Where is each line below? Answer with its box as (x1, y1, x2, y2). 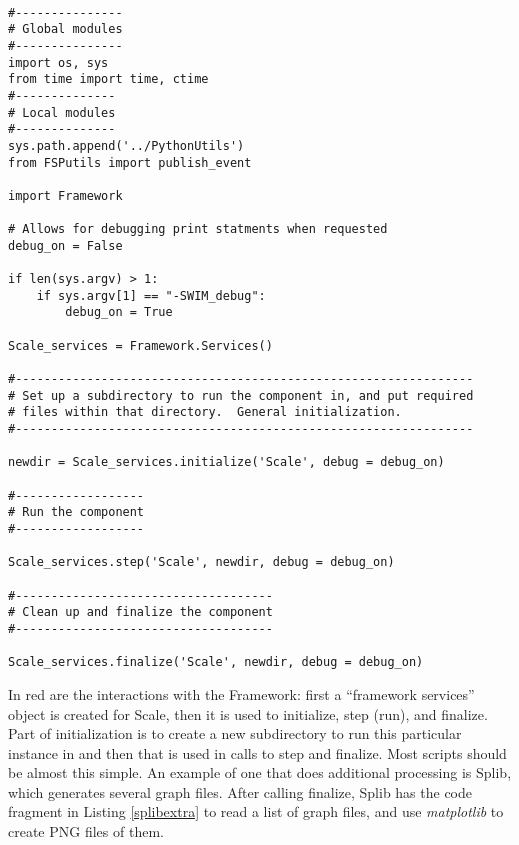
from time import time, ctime (8, 72, 209, 87)
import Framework (8, 188, 123, 203)
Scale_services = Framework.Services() (8, 338, 273, 353)
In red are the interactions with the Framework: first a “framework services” (8, 683, 475, 704)
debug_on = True (65, 305, 173, 320)
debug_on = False (8, 238, 123, 253)
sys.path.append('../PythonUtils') (8, 138, 245, 153)
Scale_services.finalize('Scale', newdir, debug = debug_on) (8, 655, 424, 670)
